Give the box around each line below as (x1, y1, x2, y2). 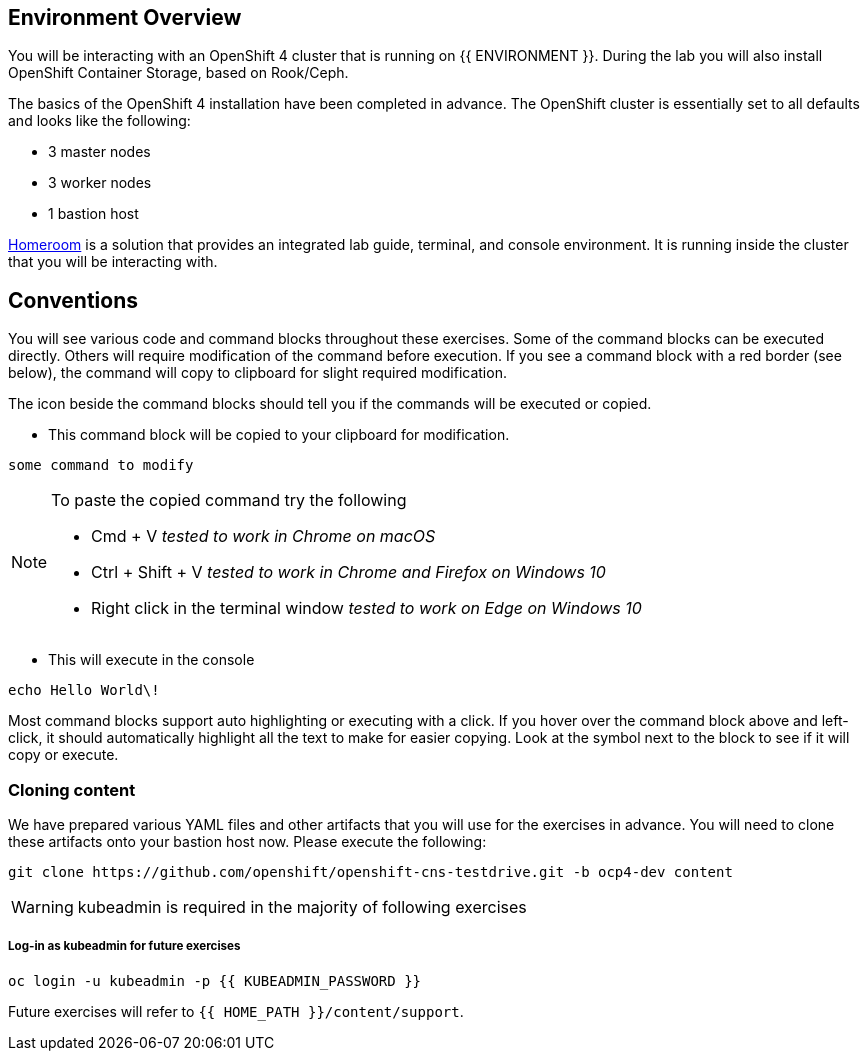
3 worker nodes (48, 174, 152, 192)
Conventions (8, 287, 139, 313)
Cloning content (8, 779, 136, 800)
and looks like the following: (8, 112, 191, 130)
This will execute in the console (48, 651, 255, 669)
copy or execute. (8, 746, 119, 764)
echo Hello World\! (8, 682, 160, 699)
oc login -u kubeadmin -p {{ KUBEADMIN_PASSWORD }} (8, 972, 422, 989)
